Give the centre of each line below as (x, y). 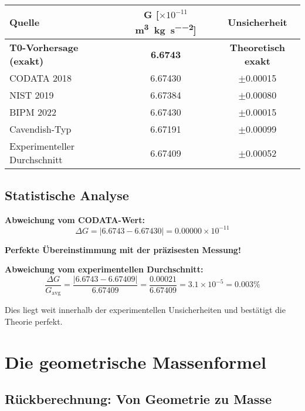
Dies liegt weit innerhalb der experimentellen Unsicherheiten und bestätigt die (145, 310)
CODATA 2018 (41, 78)
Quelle (25, 22)
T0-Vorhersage (44, 48)
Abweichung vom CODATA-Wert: (75, 219)
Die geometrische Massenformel (135, 361)
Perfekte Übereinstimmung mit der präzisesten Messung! (123, 249)
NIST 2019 (32, 95)
